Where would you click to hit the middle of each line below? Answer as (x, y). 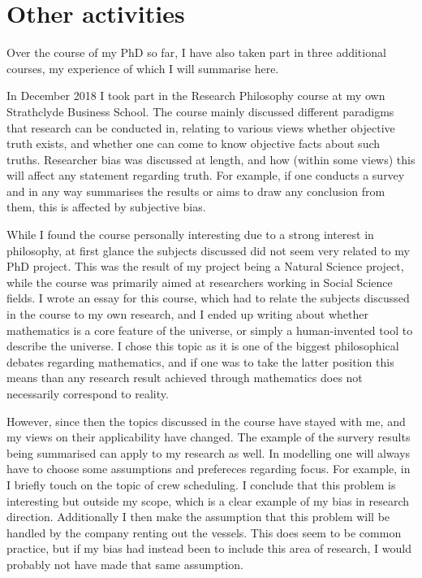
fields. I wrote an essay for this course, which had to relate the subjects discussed (208, 298)
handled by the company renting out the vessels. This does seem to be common (204, 532)
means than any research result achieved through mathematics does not (185, 378)
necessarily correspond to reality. (88, 393)
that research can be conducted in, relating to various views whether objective (201, 127)
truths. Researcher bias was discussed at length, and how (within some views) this (211, 159)
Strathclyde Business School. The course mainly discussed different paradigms (200, 111)
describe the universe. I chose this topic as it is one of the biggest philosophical (203, 346)
